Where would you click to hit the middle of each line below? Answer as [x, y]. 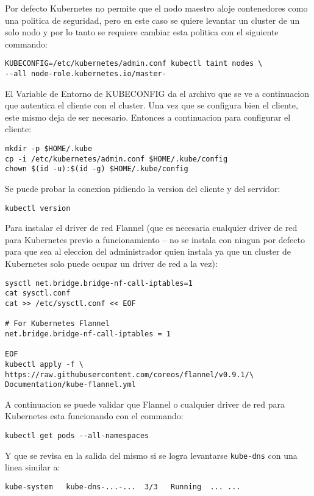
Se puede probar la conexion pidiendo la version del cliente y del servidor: [143, 189]
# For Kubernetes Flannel [57, 324]
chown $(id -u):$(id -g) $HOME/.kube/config [97, 169]
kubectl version [38, 208]
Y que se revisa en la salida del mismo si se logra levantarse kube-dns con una [151, 455]
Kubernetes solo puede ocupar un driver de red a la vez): [111, 264]
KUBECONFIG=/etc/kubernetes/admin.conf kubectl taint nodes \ [134, 64]
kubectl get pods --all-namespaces [77, 436]
